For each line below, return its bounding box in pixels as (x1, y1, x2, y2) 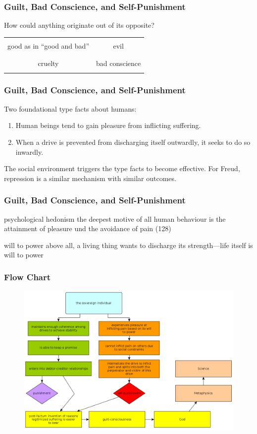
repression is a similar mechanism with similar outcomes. (4, 173, 176, 183)
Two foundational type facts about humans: (4, 103, 137, 114)
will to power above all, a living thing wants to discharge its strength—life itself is (4, 240, 253, 250)
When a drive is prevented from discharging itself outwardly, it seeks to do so (15, 136, 251, 147)
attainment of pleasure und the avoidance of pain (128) (4, 223, 171, 234)
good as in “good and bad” (7, 40, 89, 51)
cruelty (38, 58, 59, 68)
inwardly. (15, 146, 44, 157)
